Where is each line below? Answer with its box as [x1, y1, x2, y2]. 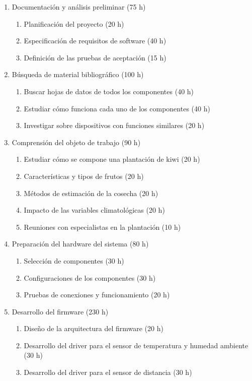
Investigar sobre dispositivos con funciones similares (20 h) [24, 120, 205, 131]
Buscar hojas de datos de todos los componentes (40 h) [24, 86, 194, 96]
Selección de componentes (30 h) [24, 255, 124, 266]
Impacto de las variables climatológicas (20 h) [24, 205, 165, 215]
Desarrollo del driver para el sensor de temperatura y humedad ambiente [24, 340, 248, 350]
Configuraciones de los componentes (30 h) [24, 272, 156, 283]
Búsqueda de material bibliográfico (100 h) [12, 69, 144, 80]
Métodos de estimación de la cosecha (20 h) [24, 187, 158, 198]
